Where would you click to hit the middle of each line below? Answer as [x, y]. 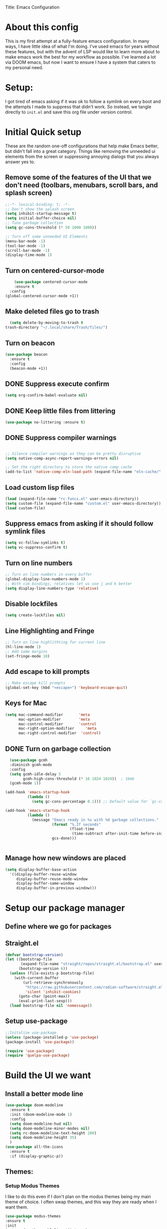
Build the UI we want [48, 1075]
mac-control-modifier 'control [57, 724]
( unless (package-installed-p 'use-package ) [52, 1037]
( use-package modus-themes [33, 1217]
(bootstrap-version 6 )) [43, 969]
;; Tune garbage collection [34, 223]
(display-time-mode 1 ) [29, 255]
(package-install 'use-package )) [40, 1042]
